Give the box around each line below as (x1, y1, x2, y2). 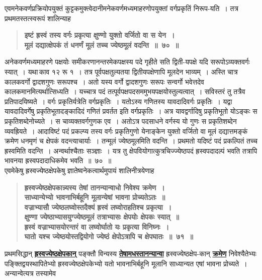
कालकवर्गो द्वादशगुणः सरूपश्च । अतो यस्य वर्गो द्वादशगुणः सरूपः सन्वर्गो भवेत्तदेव (5, 76, 204, 87)
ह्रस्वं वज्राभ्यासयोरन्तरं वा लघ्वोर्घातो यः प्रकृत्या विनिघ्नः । (24, 221, 169, 232)
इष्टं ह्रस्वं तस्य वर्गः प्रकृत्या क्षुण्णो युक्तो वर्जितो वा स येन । (24, 30, 175, 40)
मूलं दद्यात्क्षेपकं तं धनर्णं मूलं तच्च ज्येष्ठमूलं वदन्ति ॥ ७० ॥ (24, 39, 179, 50)
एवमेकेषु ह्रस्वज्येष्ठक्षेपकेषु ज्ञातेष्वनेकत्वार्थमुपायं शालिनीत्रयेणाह (5, 165, 154, 175)
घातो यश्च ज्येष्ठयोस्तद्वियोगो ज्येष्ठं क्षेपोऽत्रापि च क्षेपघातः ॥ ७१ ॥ (24, 231, 193, 242)
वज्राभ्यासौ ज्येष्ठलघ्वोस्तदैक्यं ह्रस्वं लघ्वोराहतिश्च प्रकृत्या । (24, 201, 172, 212)
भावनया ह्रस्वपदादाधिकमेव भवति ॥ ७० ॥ (5, 155, 112, 166)
